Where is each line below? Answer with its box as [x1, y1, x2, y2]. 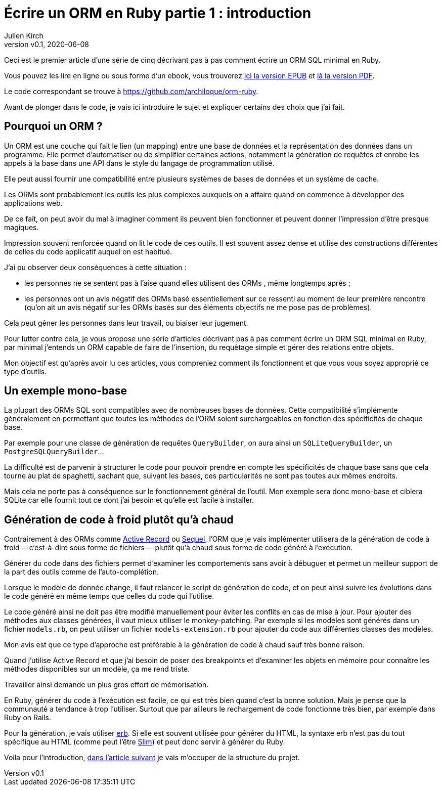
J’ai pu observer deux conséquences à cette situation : [4, 262, 187, 272]
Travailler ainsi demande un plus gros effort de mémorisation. [4, 680, 209, 689]
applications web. [4, 198, 63, 207]
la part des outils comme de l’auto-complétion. [4, 567, 159, 577]
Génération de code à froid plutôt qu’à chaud [4, 513, 234, 526]
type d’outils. [4, 367, 47, 376]
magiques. [4, 223, 39, 232]
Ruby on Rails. [4, 713, 52, 722]
